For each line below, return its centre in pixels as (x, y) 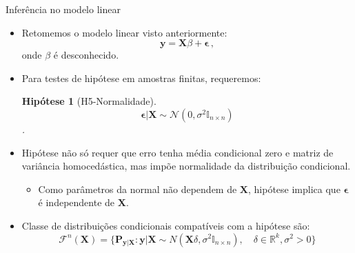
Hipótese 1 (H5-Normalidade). (89, 101)
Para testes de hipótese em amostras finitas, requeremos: (141, 78)
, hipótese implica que (294, 189)
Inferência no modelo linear (63, 9)
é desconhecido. (86, 55)
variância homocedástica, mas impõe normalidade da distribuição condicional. (186, 166)
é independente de (77, 202)
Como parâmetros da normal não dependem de (138, 189)
